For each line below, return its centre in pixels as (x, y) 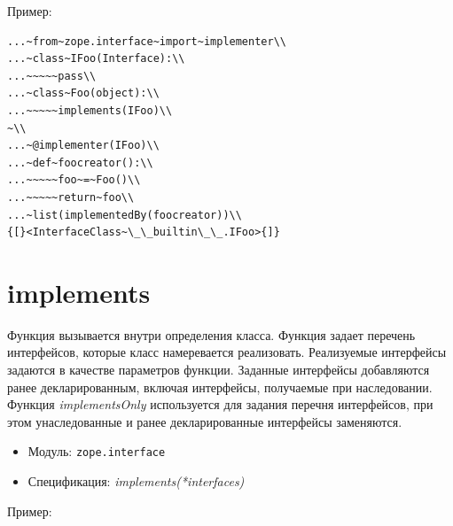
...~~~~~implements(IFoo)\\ (90, 110)
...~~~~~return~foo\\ (71, 197)
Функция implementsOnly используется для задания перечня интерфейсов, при (220, 404)
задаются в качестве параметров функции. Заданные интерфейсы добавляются (219, 370)
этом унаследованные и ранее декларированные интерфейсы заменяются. (205, 421)
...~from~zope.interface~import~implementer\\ (147, 41)
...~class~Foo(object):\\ (83, 93)
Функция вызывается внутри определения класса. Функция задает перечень (211, 334)
